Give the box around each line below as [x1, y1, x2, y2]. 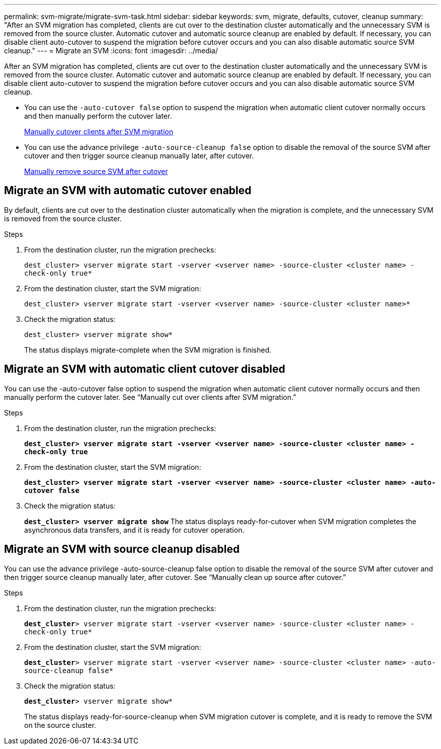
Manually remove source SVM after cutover [24, 167, 168, 176]
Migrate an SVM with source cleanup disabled [4, 543, 240, 556]
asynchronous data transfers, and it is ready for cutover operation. [24, 525, 245, 534]
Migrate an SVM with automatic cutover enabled [4, 184, 252, 197]
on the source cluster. [24, 720, 96, 729]
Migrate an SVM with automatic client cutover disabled [4, 363, 285, 376]
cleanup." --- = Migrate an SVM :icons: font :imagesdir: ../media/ [4, 46, 218, 55]
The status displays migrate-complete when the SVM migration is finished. [24, 345, 272, 354]
